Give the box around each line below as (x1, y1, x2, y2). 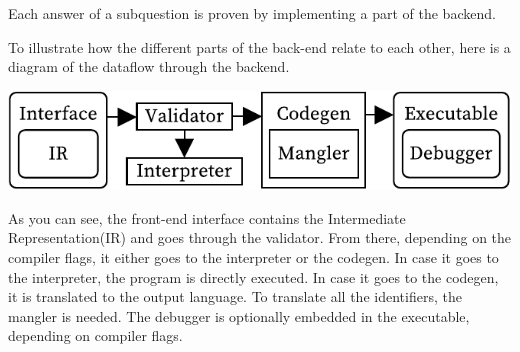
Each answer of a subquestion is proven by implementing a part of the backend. (8, 3, 496, 23)
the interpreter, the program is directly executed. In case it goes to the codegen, (8, 266, 499, 287)
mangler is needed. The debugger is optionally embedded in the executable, (8, 305, 470, 326)
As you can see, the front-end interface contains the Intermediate (8, 207, 406, 228)
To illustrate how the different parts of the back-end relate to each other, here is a (8, 36, 511, 57)
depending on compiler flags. (8, 325, 183, 346)
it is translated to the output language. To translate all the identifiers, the (8, 286, 462, 307)
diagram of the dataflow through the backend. (8, 56, 290, 77)
